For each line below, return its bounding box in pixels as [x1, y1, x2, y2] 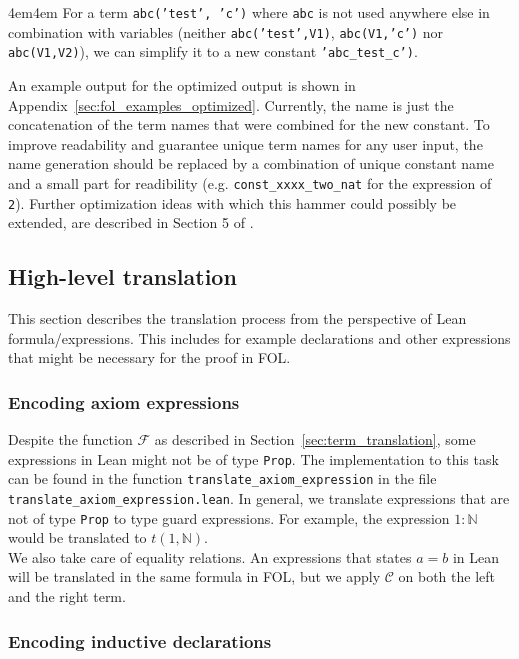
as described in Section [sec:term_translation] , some [154, 429, 476, 450]
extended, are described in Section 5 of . [8, 212, 254, 233]
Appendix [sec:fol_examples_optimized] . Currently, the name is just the [8, 94, 454, 115]
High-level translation [8, 261, 237, 292]
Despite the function [8, 429, 133, 450]
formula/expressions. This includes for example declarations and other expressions [8, 327, 511, 348]
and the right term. [8, 586, 126, 607]
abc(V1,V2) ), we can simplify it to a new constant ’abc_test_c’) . [8, 41, 418, 62]
